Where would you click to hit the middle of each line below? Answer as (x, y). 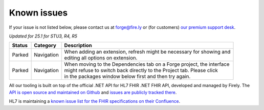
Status (20, 45)
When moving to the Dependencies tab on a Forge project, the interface (147, 64)
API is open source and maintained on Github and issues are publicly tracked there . (93, 92)
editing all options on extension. (101, 58)
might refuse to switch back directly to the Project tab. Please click (141, 71)
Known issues (38, 13)
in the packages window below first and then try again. (127, 76)
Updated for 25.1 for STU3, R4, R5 (43, 36)
